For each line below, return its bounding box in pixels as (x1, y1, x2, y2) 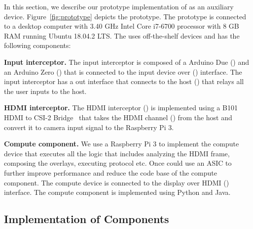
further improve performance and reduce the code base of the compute (4, 167, 217, 178)
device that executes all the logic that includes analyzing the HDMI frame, (4, 148, 230, 158)
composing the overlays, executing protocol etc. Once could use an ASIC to (4, 158, 232, 168)
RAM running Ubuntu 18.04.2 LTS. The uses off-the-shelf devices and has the (4, 30, 240, 41)
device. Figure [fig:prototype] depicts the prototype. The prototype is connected (4, 11, 246, 21)
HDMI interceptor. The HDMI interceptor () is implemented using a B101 (4, 102, 238, 113)
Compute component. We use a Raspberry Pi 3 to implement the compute (4, 138, 239, 149)
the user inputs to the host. (4, 86, 87, 96)
